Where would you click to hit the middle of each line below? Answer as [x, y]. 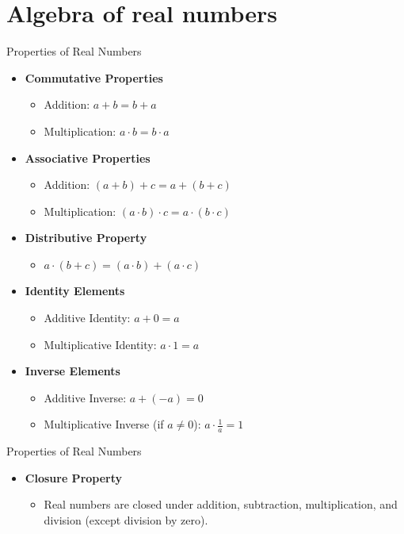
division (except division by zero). [126, 520]
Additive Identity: [87, 318]
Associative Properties [88, 158]
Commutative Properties [94, 77]
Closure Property [74, 477]
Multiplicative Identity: [100, 344]
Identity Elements [75, 291]
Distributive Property [86, 238]
